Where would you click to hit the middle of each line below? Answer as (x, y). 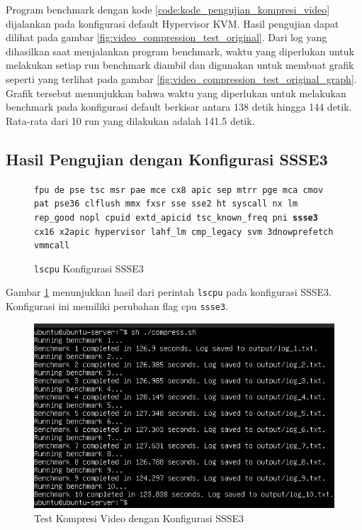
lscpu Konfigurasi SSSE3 (89, 268)
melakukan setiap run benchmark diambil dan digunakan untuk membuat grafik (180, 65)
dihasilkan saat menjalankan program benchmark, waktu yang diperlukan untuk (180, 51)
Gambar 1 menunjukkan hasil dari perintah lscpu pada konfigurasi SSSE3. (169, 292)
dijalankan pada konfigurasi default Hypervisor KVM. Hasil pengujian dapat (172, 23)
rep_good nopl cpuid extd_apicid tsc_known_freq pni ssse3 (176, 217)
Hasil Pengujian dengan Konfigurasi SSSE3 (167, 159)
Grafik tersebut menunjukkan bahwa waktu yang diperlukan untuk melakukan (176, 93)
